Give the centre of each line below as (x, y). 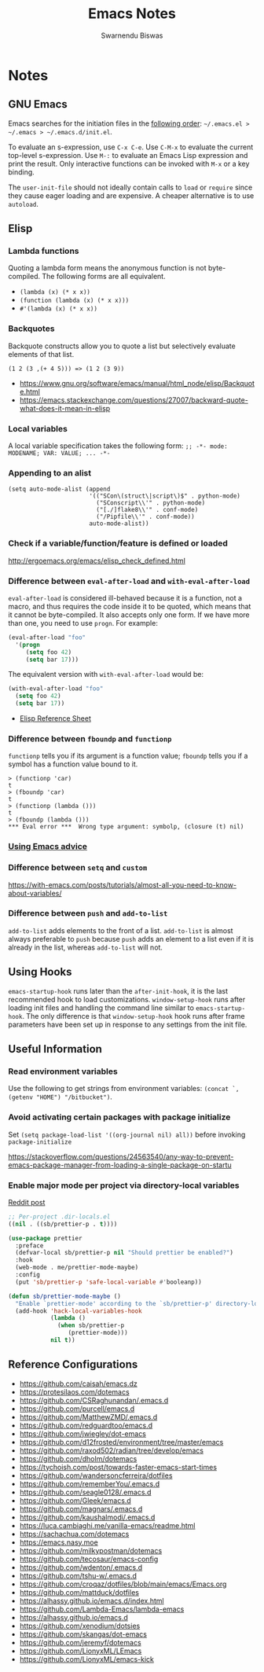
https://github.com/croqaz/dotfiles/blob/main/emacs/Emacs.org (123, 1584)
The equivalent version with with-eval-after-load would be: (106, 674)
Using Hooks (40, 972)
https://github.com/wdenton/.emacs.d (81, 1567)
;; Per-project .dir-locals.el (59, 1216)
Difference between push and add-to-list (88, 913)
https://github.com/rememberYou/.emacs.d (90, 1483)
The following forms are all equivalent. (104, 277)
